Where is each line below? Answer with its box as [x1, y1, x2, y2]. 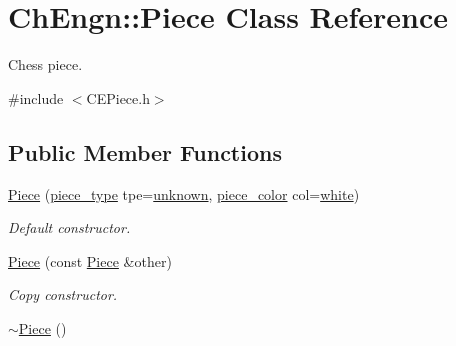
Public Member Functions [8, 136, 282, 167]
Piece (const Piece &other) [8, 250, 172, 271]
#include [8, 87, 64, 108]
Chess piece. [8, 54, 83, 75]
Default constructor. [8, 217, 131, 238]
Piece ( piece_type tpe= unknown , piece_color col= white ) [8, 183, 360, 204]
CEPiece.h [86, 87, 150, 108]
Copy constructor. [8, 284, 118, 305]
